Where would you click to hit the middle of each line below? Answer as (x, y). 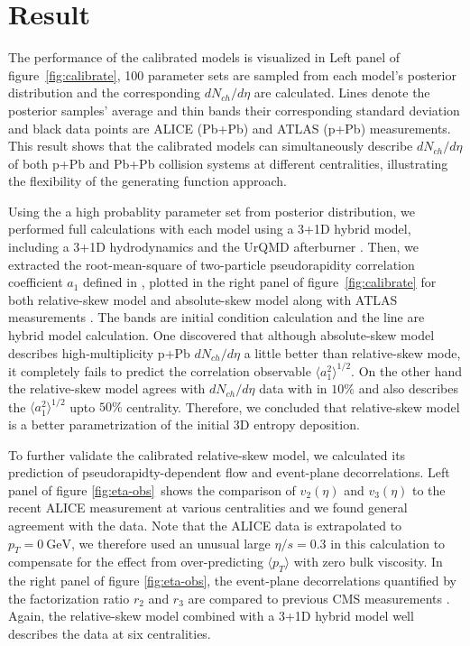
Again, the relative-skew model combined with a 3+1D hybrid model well (211, 616)
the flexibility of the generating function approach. (147, 181)
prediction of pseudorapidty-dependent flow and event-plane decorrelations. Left (229, 472)
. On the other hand (407, 370)
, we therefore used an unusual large (171, 543)
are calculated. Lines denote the (342, 92)
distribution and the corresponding (105, 92)
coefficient (36, 282)
